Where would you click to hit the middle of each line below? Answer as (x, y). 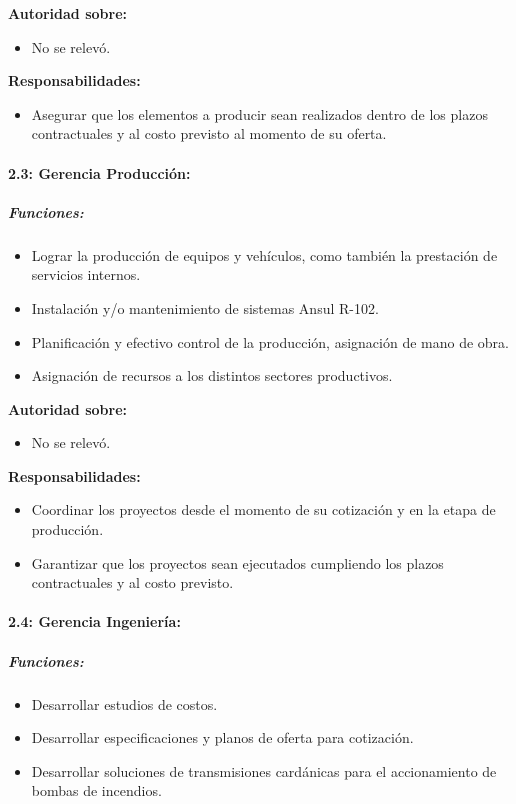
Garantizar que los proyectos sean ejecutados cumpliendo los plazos (237, 562)
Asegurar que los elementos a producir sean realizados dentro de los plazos (259, 113)
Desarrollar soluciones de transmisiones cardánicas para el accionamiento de (264, 770)
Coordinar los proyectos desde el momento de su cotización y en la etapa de (263, 509)
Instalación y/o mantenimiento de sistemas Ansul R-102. (205, 307)
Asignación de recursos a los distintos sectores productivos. (212, 375)
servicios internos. (86, 274)
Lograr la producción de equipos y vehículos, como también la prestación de (264, 254)
